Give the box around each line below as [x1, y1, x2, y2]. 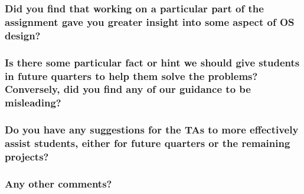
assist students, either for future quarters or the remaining [5, 136, 290, 150]
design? [5, 28, 41, 42]
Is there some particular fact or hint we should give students [5, 55, 300, 69]
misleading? [5, 95, 61, 110]
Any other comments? [5, 176, 112, 190]
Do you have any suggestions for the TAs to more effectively [5, 122, 299, 137]
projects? [5, 149, 49, 164]
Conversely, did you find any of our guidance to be [5, 82, 251, 96]
